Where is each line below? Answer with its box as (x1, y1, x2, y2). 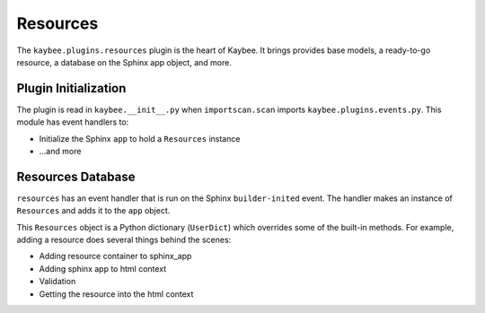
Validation (39, 276, 76, 287)
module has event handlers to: (16, 117, 129, 127)
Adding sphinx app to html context (39, 263, 167, 274)
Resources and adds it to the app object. (16, 205, 171, 216)
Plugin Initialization (16, 81, 127, 96)
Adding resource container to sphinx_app (39, 251, 192, 262)
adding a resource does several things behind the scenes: (16, 234, 232, 246)
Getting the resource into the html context (39, 288, 194, 300)
